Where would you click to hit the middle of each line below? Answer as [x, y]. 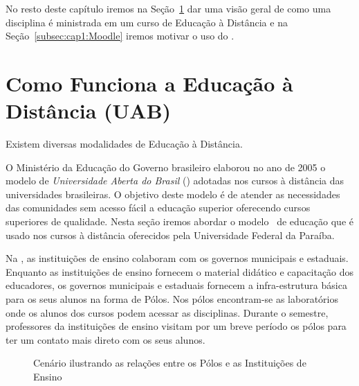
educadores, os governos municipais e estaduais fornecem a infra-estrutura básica [176, 285]
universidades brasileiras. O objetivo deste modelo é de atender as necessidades [173, 194]
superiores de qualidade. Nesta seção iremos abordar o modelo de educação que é [179, 221]
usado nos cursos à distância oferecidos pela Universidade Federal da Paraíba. [170, 235]
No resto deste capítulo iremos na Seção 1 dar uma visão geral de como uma [168, 8]
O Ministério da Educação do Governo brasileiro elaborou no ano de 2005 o [166, 167]
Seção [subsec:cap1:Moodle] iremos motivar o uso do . [120, 36]
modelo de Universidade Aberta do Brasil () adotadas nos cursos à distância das [175, 181]
